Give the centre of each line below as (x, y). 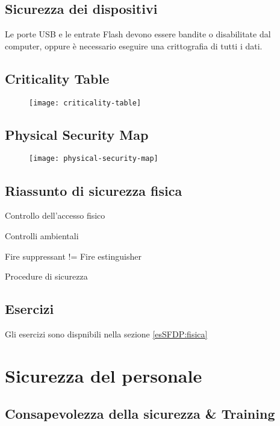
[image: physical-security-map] (94, 159)
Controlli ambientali (42, 235)
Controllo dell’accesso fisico (55, 215)
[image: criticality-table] (85, 103)
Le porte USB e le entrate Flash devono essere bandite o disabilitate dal (138, 34)
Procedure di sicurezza (46, 276)
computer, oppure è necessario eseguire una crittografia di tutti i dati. (134, 45)
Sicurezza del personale (104, 375)
